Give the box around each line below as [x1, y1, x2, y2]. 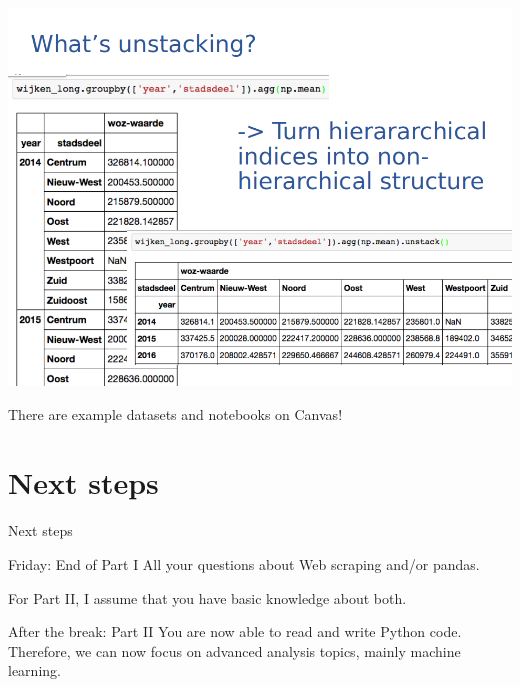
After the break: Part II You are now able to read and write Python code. [8, 621, 462, 642]
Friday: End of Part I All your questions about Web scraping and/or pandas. [8, 553, 480, 574]
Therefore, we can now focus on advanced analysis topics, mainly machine [8, 640, 461, 661]
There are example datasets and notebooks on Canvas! [8, 403, 343, 424]
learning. [8, 660, 61, 681]
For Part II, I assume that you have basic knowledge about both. [8, 587, 407, 608]
